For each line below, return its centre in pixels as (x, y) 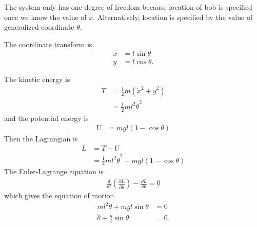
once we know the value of (45, 17)
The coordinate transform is (48, 44)
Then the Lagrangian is (41, 139)
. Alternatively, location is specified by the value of (173, 17)
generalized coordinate (39, 27)
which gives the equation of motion (59, 195)
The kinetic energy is (37, 79)
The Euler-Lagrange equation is (54, 171)
